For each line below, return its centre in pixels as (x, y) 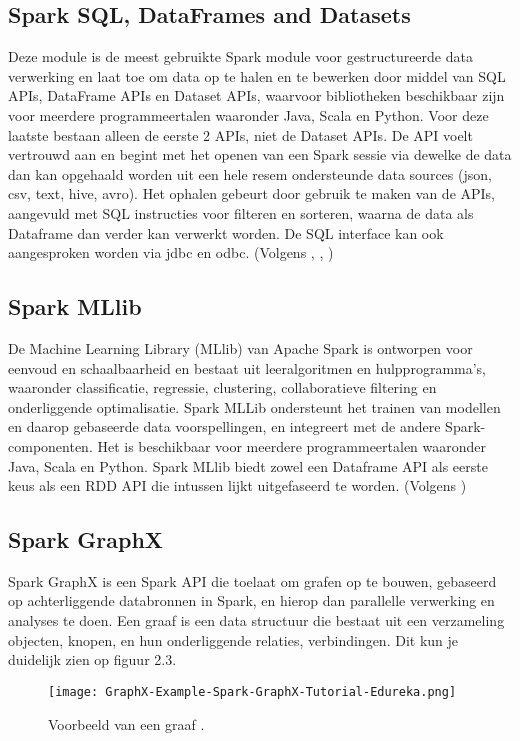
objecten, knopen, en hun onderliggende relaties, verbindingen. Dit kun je (233, 639)
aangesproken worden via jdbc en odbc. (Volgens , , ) (171, 252)
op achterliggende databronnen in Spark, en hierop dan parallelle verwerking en (251, 600)
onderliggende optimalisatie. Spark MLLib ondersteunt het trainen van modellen (254, 406)
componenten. (50, 445)
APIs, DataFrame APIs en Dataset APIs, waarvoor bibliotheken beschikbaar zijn (256, 95)
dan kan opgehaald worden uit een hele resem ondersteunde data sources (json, (250, 173)
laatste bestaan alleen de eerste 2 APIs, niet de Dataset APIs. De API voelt (240, 134)
